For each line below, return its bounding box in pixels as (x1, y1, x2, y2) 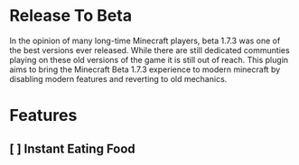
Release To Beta (9, 5, 133, 26)
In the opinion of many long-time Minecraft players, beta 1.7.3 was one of (9, 35, 281, 46)
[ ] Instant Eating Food (9, 141, 135, 156)
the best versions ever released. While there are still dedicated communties (9, 44, 291, 55)
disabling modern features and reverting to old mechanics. (9, 73, 228, 84)
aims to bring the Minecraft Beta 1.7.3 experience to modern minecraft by (9, 64, 281, 75)
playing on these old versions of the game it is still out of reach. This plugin (9, 54, 289, 65)
